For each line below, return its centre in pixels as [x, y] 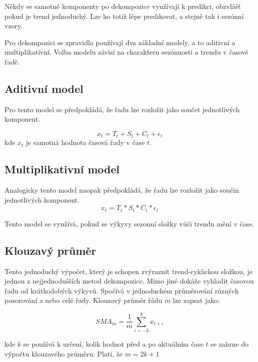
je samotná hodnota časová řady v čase [86, 142]
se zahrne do [230, 344]
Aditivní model [44, 88]
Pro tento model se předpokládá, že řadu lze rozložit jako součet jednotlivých [122, 109]
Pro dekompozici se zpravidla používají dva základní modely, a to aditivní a [120, 42]
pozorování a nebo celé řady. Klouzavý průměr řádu [84, 300]
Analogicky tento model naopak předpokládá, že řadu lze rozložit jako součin [122, 190]
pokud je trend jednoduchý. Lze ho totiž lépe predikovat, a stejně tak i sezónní [124, 16]
